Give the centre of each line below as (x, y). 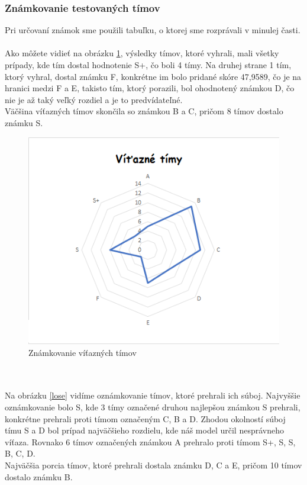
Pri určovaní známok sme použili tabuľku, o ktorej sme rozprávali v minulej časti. (153, 30)
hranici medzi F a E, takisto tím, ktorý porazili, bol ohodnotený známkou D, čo (150, 88)
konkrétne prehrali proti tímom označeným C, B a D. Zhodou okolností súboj (145, 418)
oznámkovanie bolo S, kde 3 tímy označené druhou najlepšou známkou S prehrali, (153, 407)
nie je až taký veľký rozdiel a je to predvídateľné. (94, 99)
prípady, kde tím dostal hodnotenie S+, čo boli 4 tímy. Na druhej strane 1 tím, (148, 65)
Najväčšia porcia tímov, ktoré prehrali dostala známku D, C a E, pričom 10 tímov (153, 465)
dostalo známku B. (39, 476)
